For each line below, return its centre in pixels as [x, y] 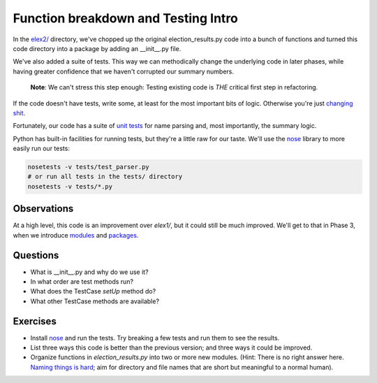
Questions [36, 255]
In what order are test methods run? [82, 282]
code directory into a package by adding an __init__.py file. [97, 48]
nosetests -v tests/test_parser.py [88, 167]
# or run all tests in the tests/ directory [105, 177]
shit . [19, 113]
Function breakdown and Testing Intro [126, 18]
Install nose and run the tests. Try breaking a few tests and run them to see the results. [155, 338]
